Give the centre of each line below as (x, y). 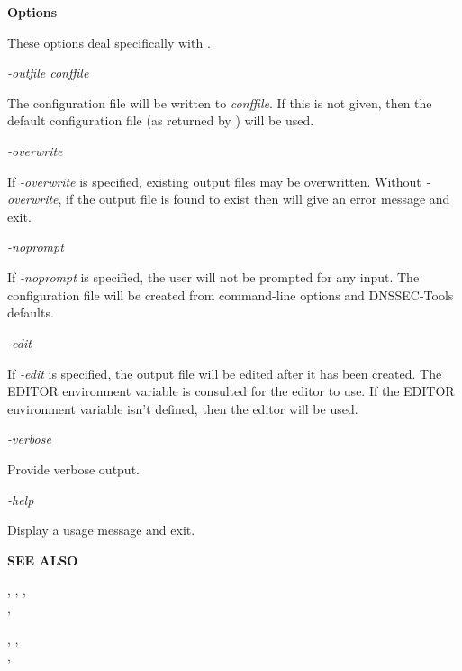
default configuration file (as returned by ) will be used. (161, 120)
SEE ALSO (43, 560)
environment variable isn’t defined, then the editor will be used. (183, 408)
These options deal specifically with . (109, 42)
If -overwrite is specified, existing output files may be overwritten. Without (214, 181)
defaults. (31, 313)
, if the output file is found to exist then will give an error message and (254, 199)
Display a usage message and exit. (101, 530)
